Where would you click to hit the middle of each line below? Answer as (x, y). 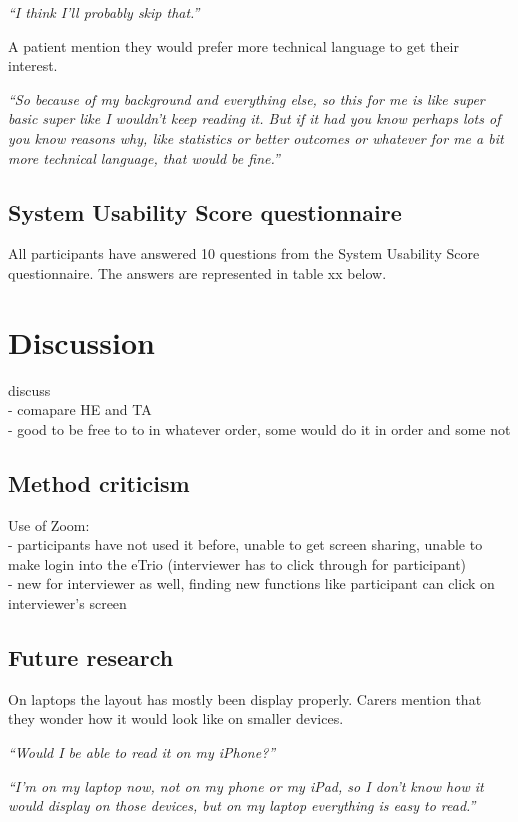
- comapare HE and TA (80, 409)
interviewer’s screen (67, 603)
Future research (91, 657)
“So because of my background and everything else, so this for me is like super (246, 98)
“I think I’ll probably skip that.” (104, 12)
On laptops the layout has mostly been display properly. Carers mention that (245, 698)
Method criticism (99, 482)
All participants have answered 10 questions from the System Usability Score (244, 253)
